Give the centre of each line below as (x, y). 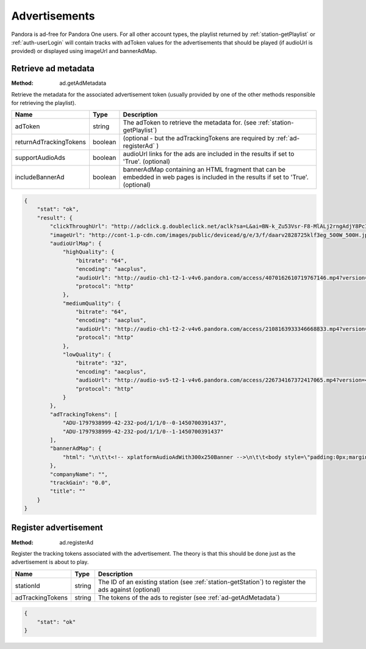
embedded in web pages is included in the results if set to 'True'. (216, 177)
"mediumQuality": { (92, 303)
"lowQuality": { (87, 355)
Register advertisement (57, 528)
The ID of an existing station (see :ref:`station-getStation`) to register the (202, 582)
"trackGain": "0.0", (81, 483)
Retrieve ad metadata (53, 69)
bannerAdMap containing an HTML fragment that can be (204, 170)
